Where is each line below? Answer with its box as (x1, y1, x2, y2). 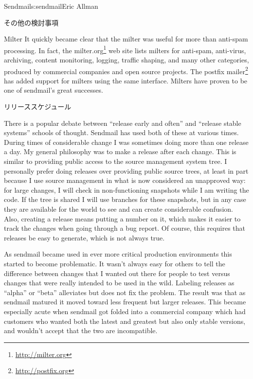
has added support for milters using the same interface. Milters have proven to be (4, 75, 248, 85)
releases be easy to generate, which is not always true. (4, 232, 165, 242)
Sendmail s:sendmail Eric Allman (4, 1, 98, 11)
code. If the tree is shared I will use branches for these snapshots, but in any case (4, 194, 246, 204)
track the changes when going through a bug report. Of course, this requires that (4, 223, 246, 233)
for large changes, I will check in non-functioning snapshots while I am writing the (4, 184, 249, 195)
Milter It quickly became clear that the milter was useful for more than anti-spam (4, 34, 248, 44)
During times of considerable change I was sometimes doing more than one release (4, 137, 249, 147)
